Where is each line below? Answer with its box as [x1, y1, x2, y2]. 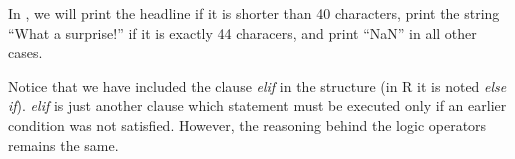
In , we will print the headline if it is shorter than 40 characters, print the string [8, 3, 500, 23]
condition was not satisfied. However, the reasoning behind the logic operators [8, 114, 487, 135]
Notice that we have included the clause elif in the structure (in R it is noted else [8, 75, 507, 96]
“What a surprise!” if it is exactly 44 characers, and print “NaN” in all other [8, 22, 477, 43]
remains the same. [8, 134, 119, 155]
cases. [8, 42, 43, 63]
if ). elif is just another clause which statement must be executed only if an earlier [8, 95, 507, 116]
